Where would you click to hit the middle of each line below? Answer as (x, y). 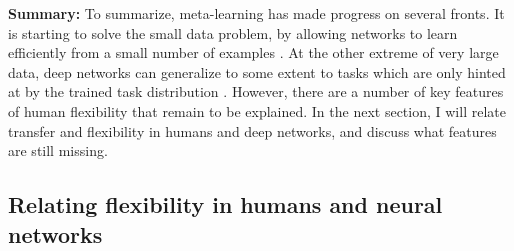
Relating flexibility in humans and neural (225, 204)
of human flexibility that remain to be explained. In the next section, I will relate (257, 110)
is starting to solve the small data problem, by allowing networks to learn (233, 32)
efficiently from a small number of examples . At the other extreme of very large (253, 52)
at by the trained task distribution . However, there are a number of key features (256, 91)
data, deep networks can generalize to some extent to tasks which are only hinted (257, 71)
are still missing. (58, 150)
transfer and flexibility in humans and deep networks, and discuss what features (252, 130)
